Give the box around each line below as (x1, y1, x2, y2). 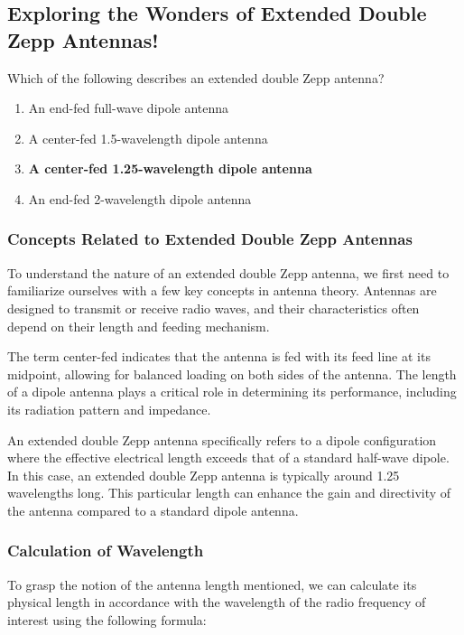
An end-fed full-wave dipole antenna (28, 98, 229, 117)
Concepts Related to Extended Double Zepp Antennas (7, 228, 413, 250)
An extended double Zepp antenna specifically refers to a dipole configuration (7, 430, 437, 449)
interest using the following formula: (7, 610, 207, 629)
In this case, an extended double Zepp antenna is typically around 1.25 (7, 465, 400, 484)
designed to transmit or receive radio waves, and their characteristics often (7, 298, 420, 317)
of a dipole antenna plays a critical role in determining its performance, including (7, 382, 457, 401)
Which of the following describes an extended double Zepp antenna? (7, 68, 385, 87)
